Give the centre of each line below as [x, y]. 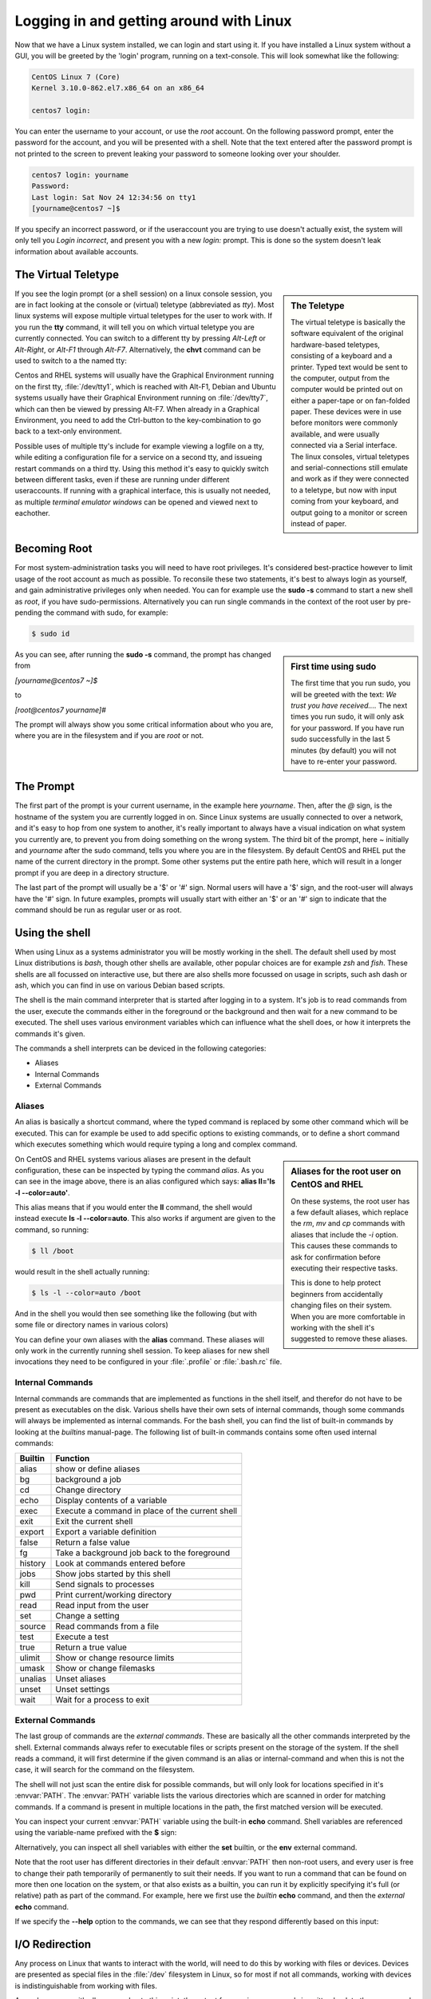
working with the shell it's [333, 1327]
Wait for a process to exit [102, 1700]
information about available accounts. [77, 251]
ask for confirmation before [336, 1257]
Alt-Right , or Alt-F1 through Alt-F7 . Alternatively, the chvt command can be [138, 349]
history [33, 1563]
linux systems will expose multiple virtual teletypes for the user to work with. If [144, 316]
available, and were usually [335, 434]
